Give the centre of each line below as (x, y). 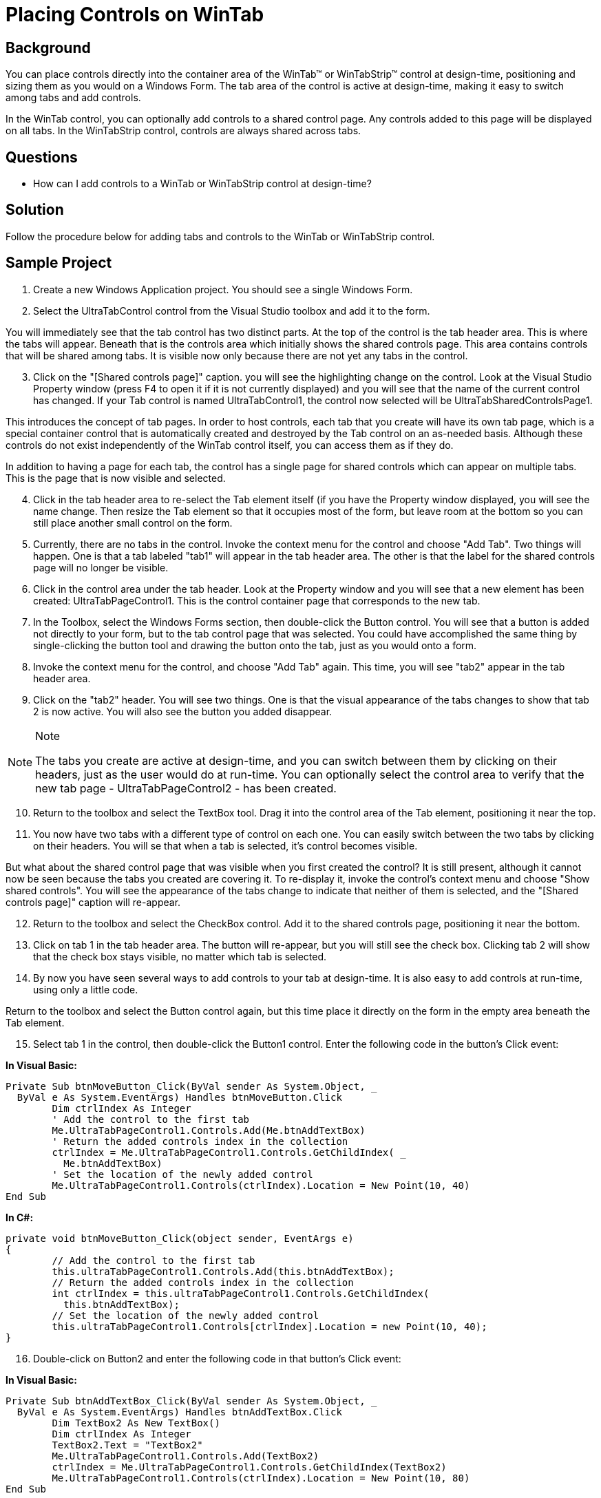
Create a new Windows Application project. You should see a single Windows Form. (223, 289)
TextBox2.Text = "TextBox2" (127, 1445)
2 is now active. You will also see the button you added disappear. (183, 711)
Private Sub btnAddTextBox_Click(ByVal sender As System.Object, (186, 1401)
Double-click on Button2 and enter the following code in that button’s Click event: (217, 1358)
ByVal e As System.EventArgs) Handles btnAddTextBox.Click (179, 1412)
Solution (35, 210)
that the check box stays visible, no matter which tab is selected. (180, 956)
